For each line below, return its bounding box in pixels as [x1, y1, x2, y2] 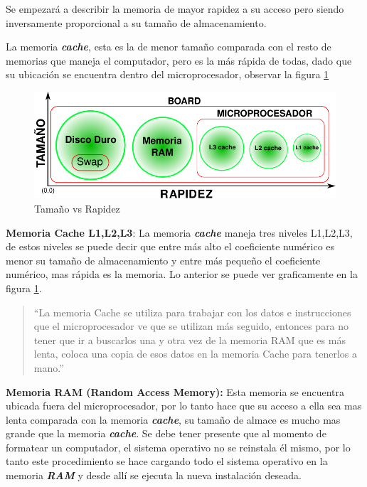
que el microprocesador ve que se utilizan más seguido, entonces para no [33, 319, 349, 333]
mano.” [33, 360, 64, 375]
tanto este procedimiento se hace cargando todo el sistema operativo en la [6, 454, 328, 469]
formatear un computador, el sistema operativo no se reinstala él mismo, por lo [6, 439, 351, 454]
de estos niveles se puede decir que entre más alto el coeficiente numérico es [6, 239, 335, 254]
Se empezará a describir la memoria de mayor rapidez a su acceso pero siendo [6, 1, 344, 16]
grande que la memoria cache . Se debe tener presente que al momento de [6, 426, 326, 441]
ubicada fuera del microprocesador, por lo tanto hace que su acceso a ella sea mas [6, 398, 362, 413]
